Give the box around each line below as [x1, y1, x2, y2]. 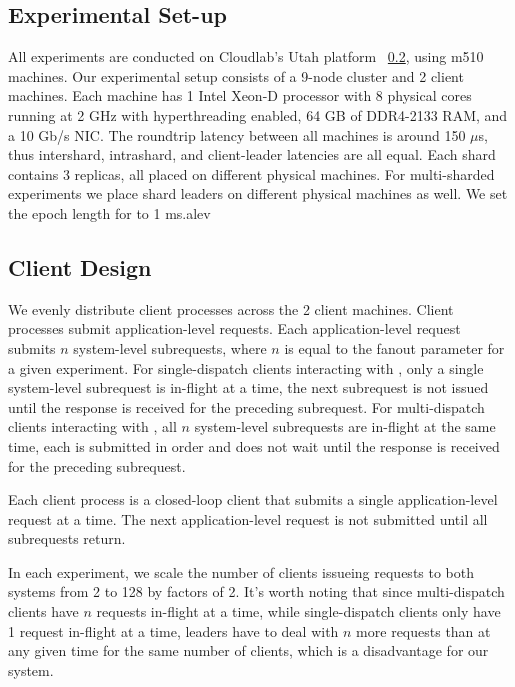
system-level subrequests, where [73, 337, 267, 358]
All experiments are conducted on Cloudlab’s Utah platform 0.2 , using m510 [8, 46, 484, 67]
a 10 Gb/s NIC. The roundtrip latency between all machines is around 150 [8, 124, 466, 145]
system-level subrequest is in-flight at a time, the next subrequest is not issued [8, 377, 489, 398]
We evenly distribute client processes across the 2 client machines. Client [8, 298, 454, 319]
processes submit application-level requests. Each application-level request [8, 318, 461, 339]
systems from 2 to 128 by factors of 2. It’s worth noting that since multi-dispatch [8, 581, 505, 602]
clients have [8, 601, 79, 622]
